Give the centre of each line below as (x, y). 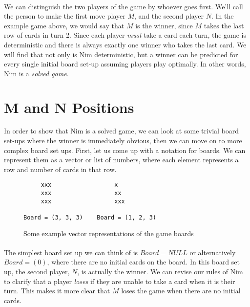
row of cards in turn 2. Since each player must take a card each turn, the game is (125, 35)
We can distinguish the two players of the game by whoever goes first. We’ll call (124, 6)
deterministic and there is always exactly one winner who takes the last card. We (125, 44)
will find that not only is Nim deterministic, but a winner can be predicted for (121, 54)
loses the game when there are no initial (181, 291)
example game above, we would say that (64, 25)
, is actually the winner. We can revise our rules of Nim (160, 271)
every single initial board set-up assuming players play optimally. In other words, (125, 64)
